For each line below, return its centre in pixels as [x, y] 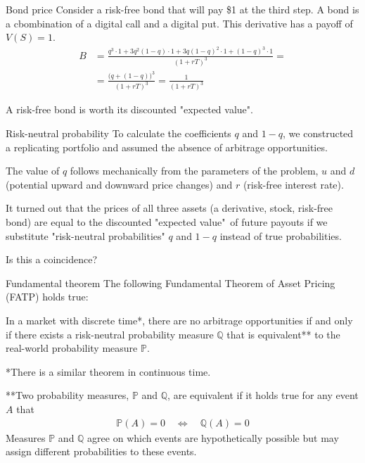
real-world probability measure [72, 348]
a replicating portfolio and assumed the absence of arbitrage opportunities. [167, 147]
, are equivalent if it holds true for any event [263, 395]
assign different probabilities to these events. [101, 451]
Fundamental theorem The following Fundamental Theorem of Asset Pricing [171, 283]
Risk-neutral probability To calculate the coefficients [119, 133]
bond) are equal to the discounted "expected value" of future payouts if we [167, 221]
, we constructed [318, 133]
